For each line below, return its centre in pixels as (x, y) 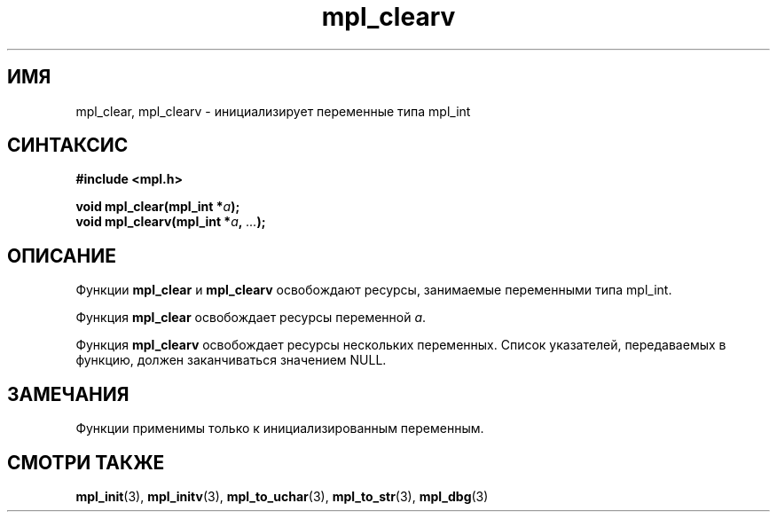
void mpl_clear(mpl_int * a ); (158, 207)
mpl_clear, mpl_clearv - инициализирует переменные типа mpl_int (273, 111)
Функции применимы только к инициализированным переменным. (280, 429)
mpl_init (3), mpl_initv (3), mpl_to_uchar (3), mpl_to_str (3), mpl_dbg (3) (282, 496)
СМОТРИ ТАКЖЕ (86, 462)
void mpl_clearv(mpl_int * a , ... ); (171, 222)
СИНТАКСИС (68, 145)
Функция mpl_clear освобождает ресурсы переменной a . (251, 318)
